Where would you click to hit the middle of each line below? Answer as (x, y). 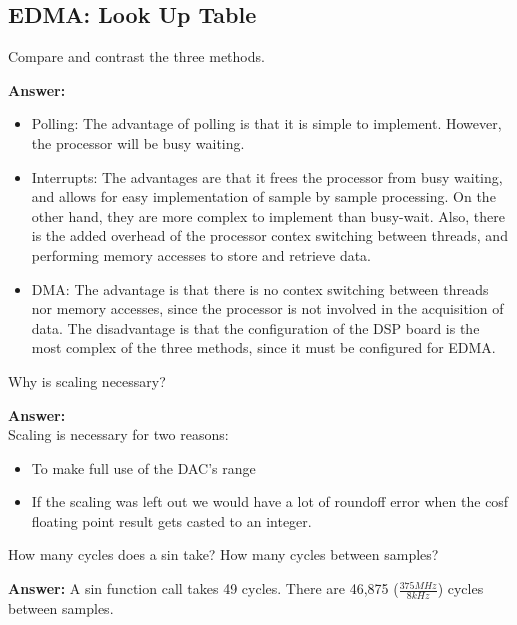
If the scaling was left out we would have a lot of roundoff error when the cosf (270, 501)
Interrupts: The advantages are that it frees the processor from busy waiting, (267, 176)
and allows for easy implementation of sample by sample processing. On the (263, 196)
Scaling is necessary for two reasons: (118, 434)
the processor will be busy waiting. (138, 142)
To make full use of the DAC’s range (143, 467)
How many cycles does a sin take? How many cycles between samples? (223, 554)
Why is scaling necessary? (87, 380)
